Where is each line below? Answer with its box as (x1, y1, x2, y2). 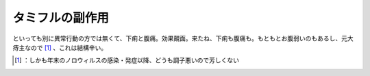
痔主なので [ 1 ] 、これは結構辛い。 (12, 43, 108, 51)
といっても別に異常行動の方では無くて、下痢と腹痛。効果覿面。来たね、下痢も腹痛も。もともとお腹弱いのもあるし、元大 (12, 34, 354, 42)
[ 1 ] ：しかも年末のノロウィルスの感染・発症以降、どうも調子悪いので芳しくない (14, 56, 240, 64)
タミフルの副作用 (12, 10, 110, 25)
